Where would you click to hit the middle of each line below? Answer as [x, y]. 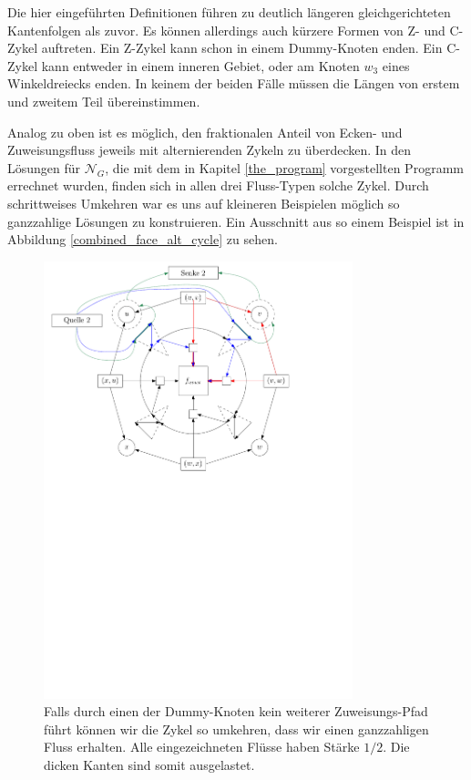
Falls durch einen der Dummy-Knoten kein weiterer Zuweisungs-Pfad [236, 711]
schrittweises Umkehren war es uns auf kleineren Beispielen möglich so [204, 203]
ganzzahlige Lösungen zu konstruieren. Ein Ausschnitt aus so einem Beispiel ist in [236, 221]
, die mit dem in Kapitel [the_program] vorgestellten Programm [284, 167]
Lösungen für [44, 167]
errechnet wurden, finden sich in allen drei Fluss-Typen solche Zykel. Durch [218, 185]
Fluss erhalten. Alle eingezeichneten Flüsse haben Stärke [202, 747]
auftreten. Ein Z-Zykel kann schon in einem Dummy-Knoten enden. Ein [242, 48]
